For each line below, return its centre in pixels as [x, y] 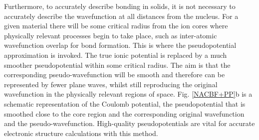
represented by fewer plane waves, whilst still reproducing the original [111, 84]
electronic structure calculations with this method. [81, 133]
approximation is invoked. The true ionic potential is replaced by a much [116, 55]
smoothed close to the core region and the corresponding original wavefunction [124, 113]
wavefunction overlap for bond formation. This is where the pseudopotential [120, 45]
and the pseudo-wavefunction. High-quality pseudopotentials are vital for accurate [129, 123]
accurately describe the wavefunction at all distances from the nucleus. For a [121, 16]
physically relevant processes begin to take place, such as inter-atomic [111, 35]
